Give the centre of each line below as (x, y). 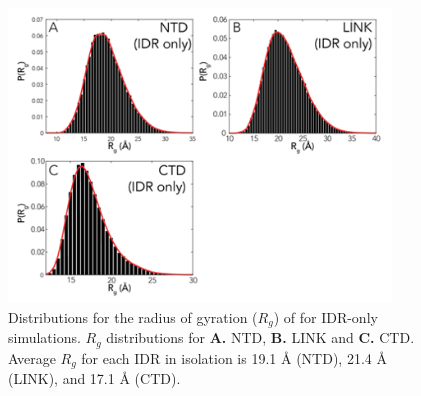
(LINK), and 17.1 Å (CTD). (94, 378)
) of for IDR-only (325, 316)
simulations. (44, 337)
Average (32, 357)
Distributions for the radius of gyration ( (133, 316)
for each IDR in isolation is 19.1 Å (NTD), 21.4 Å (234, 357)
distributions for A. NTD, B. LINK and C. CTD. (260, 337)
